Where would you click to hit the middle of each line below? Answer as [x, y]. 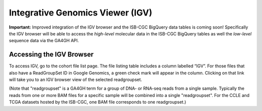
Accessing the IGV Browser [51, 55]
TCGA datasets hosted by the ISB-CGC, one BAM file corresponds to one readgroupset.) [98, 102]
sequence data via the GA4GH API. [44, 41]
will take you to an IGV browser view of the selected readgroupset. [76, 79]
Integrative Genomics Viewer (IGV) [81, 13]
